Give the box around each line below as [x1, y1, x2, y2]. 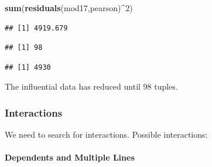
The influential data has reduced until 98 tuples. [5, 80, 178, 93]
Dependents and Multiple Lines [5, 151, 135, 163]
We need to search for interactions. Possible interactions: [5, 128, 208, 141]
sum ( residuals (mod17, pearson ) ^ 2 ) [5, 2, 133, 13]
